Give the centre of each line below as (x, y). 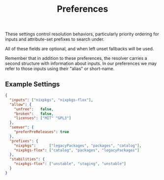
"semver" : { (22, 128)
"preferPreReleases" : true (41, 132)
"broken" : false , (34, 114)
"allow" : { (21, 104)
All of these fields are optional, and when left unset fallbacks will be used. (80, 49)
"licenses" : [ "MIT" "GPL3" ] (42, 118)
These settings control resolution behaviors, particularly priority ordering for (82, 34)
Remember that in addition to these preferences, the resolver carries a (76, 58)
